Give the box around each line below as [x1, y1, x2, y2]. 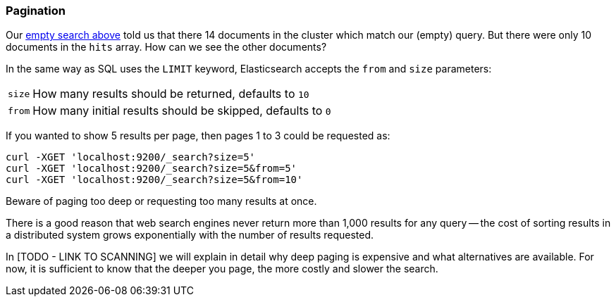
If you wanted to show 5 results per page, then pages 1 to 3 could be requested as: [6, 130, 390, 142]
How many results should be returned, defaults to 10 [32, 87, 309, 101]
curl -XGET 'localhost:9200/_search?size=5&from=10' [6, 174, 303, 186]
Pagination [6, 4, 66, 18]
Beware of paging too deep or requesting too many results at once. [6, 195, 317, 208]
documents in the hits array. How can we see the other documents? [6, 41, 327, 54]
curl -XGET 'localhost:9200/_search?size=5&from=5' [6, 163, 297, 175]
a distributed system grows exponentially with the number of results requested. [6, 229, 374, 241]
